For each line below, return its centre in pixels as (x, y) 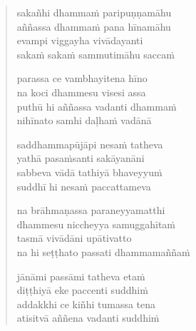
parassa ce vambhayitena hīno (82, 78)
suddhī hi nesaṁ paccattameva (84, 186)
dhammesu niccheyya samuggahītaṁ (96, 224)
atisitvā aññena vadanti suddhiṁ (88, 318)
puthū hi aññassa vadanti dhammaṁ (97, 106)
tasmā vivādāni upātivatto (74, 238)
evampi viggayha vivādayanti (80, 40)
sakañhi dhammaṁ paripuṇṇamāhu (94, 12)
